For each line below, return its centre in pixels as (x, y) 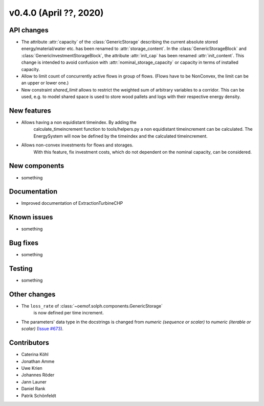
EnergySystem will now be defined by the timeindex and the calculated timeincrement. (121, 136)
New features (30, 111)
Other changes (32, 294)
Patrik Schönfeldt (39, 395)
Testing (21, 269)
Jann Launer (34, 382)
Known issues (31, 217)
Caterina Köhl (35, 355)
